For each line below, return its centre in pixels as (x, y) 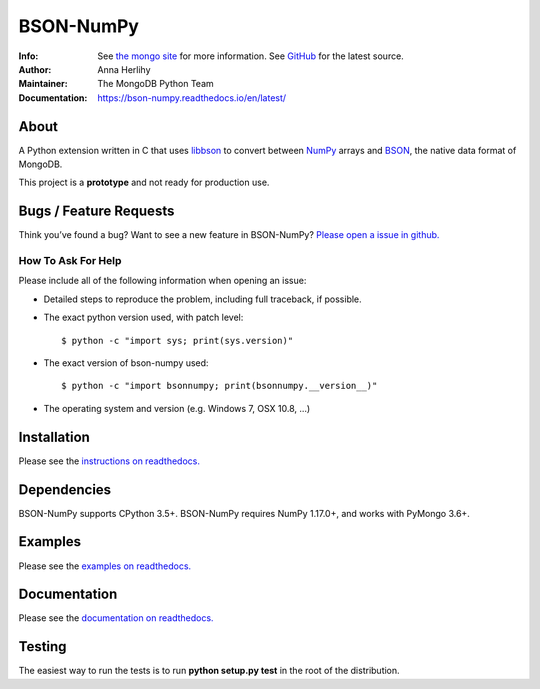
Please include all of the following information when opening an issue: (162, 281)
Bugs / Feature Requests (96, 211)
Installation (54, 436)
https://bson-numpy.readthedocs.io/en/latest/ (192, 97)
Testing (42, 646)
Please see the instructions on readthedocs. (109, 461)
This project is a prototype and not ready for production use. (144, 182)
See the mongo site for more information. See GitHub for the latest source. (250, 56)
